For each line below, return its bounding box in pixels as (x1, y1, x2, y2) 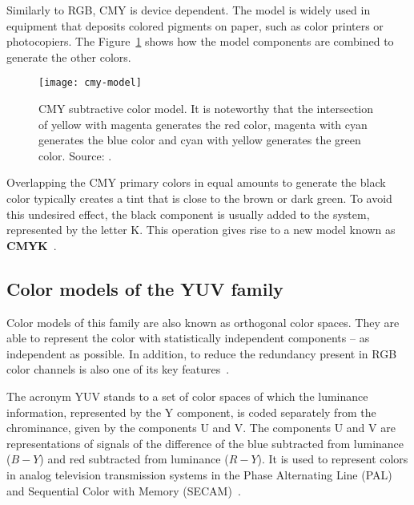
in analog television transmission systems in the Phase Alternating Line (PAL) (6, 466, 392, 483)
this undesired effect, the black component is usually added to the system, (6, 205, 370, 222)
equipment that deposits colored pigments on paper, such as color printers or (6, 17, 384, 34)
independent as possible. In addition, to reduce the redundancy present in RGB (6, 345, 397, 362)
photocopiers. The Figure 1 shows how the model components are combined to (6, 33, 394, 50)
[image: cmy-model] (38, 77, 142, 89)
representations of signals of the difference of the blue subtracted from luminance (6, 434, 404, 451)
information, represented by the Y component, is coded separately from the (6, 403, 376, 420)
